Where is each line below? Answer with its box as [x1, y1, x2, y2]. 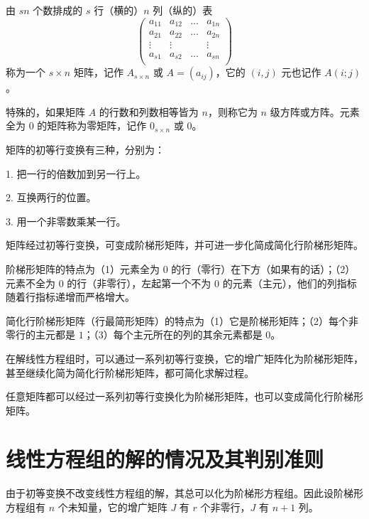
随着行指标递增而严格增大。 [6, 289, 135, 304]
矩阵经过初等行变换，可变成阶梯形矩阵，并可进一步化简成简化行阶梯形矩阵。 [6, 237, 363, 252]
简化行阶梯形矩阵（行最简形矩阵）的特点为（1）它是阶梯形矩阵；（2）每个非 [6, 313, 358, 328]
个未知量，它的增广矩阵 [57, 500, 167, 514]
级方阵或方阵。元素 [270, 104, 360, 119]
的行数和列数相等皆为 [99, 104, 199, 119]
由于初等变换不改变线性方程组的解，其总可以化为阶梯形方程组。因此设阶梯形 [6, 486, 363, 501]
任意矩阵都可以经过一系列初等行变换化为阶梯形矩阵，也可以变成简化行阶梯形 [6, 389, 363, 404]
